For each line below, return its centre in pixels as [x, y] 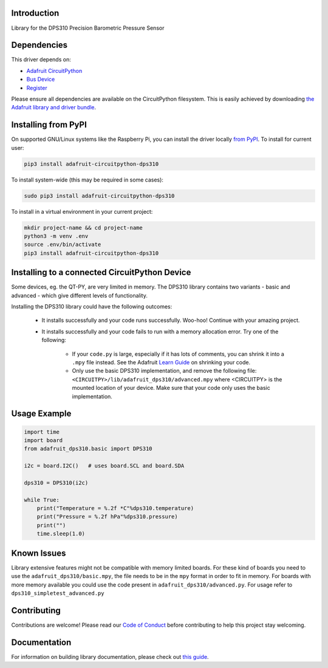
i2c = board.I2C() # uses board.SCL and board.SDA [104, 466]
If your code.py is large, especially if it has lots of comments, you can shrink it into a [178, 354]
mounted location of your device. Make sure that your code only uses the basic [171, 388]
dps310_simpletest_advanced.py [58, 593]
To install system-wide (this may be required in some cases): [87, 180]
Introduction [35, 13]
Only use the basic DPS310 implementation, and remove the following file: [164, 371]
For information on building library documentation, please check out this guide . [110, 656]
